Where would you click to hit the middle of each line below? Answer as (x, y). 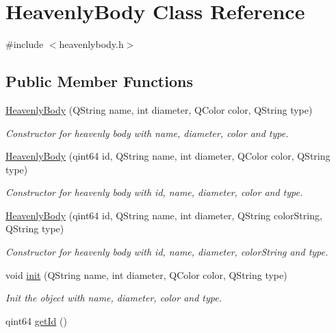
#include (25, 44)
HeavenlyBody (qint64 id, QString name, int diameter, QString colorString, (164, 215)
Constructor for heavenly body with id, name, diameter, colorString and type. (167, 252)
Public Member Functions (99, 81)
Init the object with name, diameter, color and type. (114, 298)
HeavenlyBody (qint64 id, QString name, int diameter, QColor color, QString (168, 156)
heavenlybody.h (91, 44)
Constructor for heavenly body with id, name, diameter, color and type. (154, 192)
